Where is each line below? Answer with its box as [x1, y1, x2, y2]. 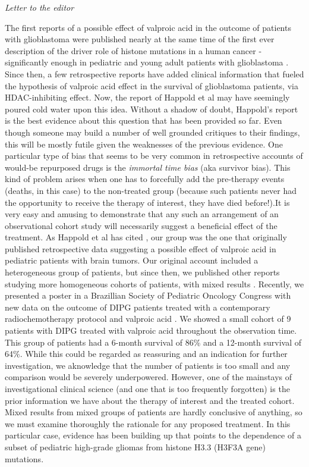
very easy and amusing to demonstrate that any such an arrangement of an [5, 208, 279, 220]
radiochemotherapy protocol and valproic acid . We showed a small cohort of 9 [5, 312, 291, 325]
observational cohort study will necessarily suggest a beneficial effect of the [5, 219, 278, 231]
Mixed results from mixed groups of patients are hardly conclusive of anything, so [5, 406, 302, 418]
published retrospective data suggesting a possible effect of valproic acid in [5, 242, 276, 255]
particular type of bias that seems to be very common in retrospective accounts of [5, 149, 303, 162]
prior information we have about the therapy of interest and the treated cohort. [5, 394, 295, 406]
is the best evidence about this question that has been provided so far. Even [5, 114, 282, 127]
